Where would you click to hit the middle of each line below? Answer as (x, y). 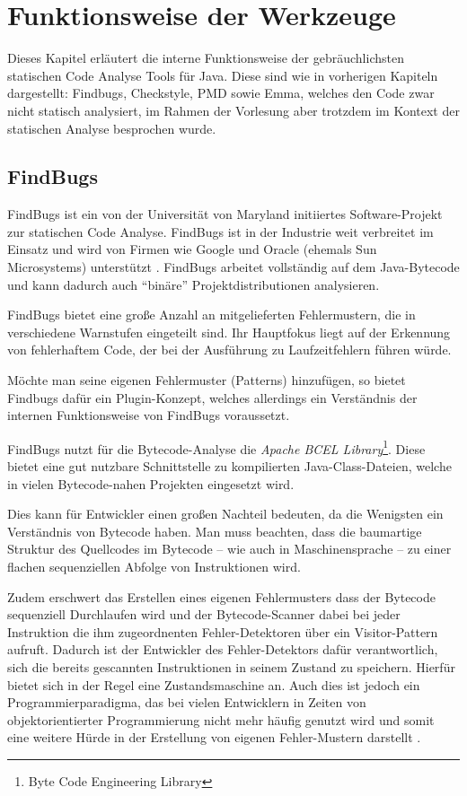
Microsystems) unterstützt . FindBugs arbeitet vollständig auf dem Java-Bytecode (233, 267)
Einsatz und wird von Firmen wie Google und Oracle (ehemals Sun (192, 249)
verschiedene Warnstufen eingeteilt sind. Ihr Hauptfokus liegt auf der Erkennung (229, 332)
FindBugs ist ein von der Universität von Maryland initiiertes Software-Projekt (225, 214)
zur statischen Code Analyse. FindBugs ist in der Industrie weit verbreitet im (220, 231)
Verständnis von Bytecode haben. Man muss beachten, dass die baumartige (215, 531)
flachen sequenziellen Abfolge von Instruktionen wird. (154, 567)
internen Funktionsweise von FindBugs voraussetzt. (149, 415)
